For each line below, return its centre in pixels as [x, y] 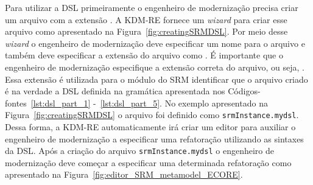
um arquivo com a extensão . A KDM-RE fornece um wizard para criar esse [146, 19]
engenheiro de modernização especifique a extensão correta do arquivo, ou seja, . [155, 67]
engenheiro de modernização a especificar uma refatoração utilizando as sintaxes [154, 138]
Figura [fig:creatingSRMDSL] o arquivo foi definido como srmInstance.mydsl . [152, 115]
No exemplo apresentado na [216, 103]
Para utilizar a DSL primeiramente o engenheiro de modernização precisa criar [152, 7]
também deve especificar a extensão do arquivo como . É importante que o [144, 55]
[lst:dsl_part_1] [61, 103]
